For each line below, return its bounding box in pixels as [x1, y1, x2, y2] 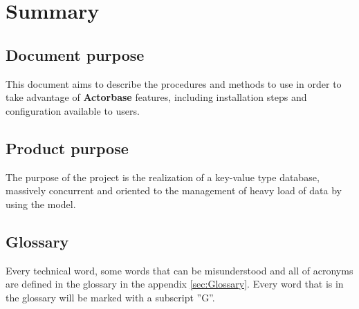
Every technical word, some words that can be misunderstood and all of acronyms [6, 263, 353, 277]
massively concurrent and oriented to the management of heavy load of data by [6, 183, 342, 198]
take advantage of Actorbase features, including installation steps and [6, 90, 307, 104]
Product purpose [6, 137, 129, 158]
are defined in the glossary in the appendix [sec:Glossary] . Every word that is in [6, 277, 344, 291]
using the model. [6, 196, 76, 211]
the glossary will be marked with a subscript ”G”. [6, 290, 215, 304]
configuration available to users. [6, 103, 140, 118]
